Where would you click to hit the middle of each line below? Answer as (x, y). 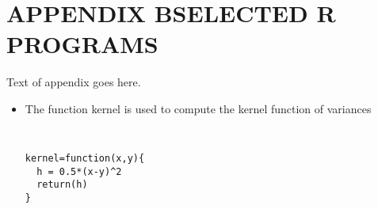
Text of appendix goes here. (74, 82)
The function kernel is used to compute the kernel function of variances (198, 108)
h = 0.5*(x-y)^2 (79, 171)
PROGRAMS (82, 44)
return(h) (62, 185)
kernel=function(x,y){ (85, 159)
